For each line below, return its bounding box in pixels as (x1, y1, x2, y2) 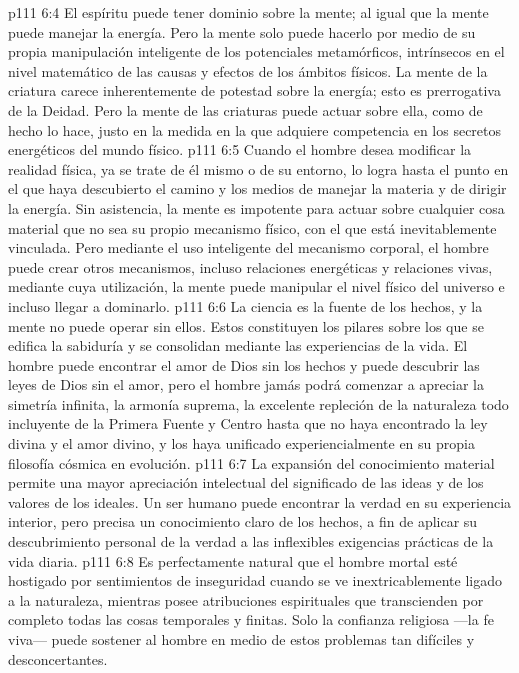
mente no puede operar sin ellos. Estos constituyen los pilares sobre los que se (8, 315, 484, 336)
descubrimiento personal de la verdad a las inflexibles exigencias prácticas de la (8, 531, 494, 552)
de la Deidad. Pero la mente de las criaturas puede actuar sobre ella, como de (8, 99, 483, 120)
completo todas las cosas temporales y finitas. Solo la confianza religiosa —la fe (8, 609, 494, 630)
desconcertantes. (8, 648, 108, 669)
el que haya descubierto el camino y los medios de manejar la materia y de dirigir (8, 178, 507, 199)
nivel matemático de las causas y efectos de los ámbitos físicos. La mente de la (8, 60, 488, 81)
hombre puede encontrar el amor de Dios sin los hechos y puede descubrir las (8, 354, 480, 375)
